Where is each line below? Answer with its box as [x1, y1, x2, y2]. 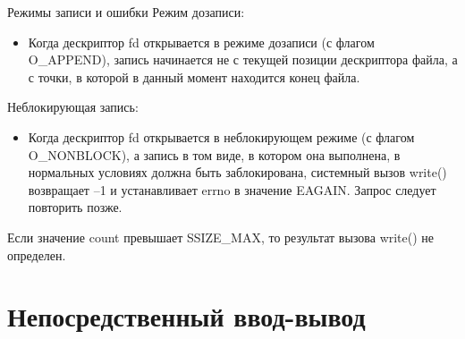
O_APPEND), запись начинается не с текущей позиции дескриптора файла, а [28, 50, 458, 69]
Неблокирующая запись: [7, 97, 139, 116]
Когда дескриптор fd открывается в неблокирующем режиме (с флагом [28, 127, 415, 146]
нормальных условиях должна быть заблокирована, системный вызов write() [28, 163, 447, 182]
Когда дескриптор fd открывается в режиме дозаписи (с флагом [28, 32, 375, 51]
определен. [7, 245, 66, 264]
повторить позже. [28, 198, 123, 216]
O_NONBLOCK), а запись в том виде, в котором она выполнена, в [28, 145, 401, 164]
